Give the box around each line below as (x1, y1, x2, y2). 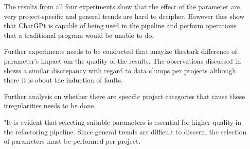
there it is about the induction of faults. (4, 75, 123, 85)
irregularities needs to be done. (4, 100, 96, 111)
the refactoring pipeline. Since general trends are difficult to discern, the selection (4, 126, 247, 136)
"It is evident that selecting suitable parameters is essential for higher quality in (4, 116, 242, 127)
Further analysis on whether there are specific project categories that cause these (4, 91, 245, 101)
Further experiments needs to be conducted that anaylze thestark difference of (4, 46, 237, 56)
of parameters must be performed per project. (4, 136, 141, 146)
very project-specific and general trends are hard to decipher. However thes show (4, 11, 245, 21)
